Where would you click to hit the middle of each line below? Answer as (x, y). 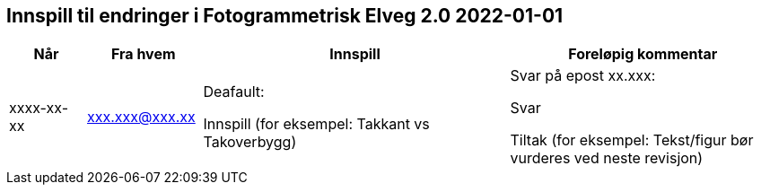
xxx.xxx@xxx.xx (141, 117)
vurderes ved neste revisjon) (607, 158)
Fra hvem (143, 54)
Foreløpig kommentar (643, 54)
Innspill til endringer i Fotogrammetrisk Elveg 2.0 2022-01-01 (285, 16)
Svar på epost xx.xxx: (583, 76)
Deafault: (234, 92)
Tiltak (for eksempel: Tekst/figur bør (632, 140)
